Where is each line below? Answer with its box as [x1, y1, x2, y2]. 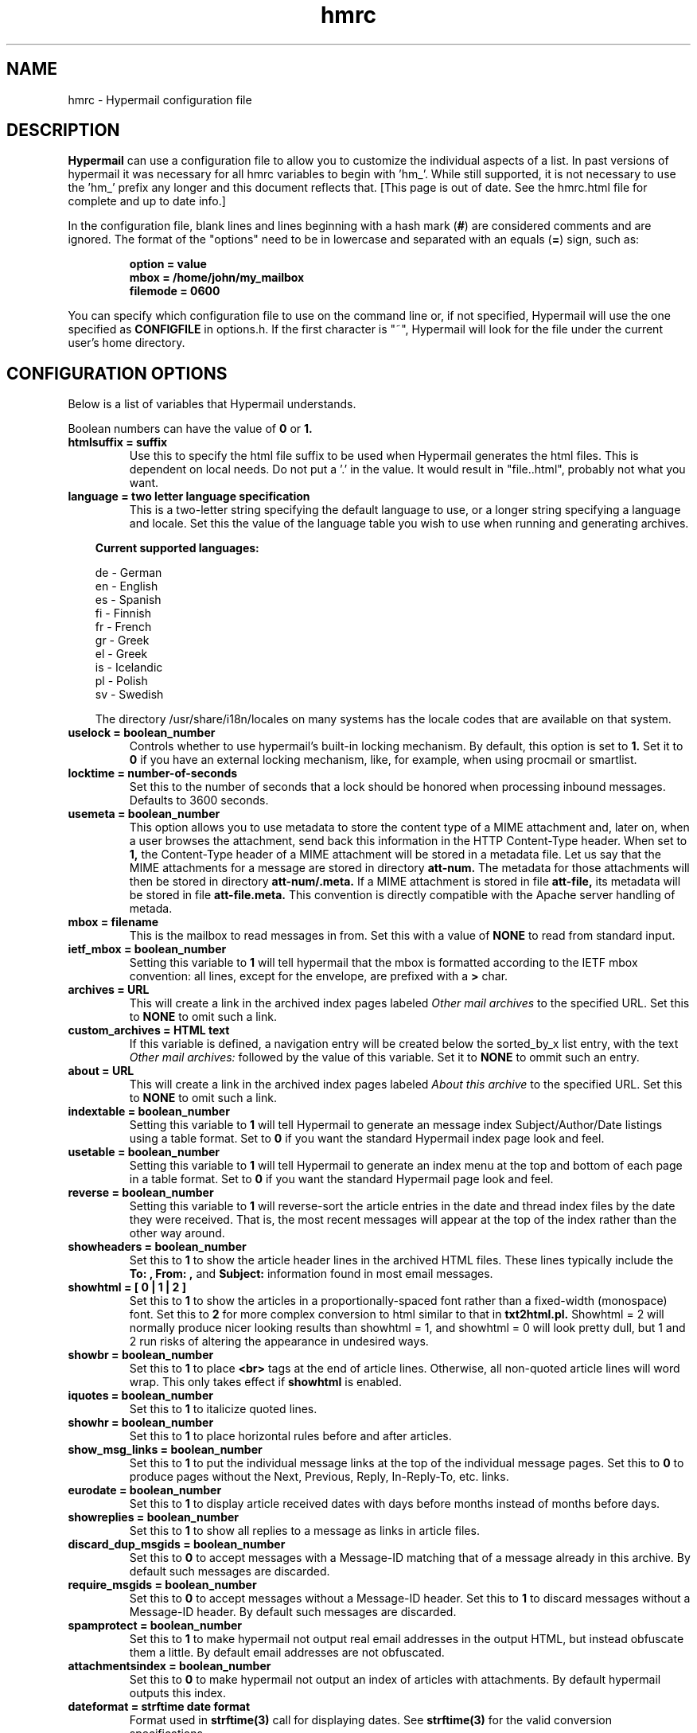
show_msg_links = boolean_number [68, 1443, 263, 1457]
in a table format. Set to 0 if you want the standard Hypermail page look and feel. [129, 1172, 554, 1186]
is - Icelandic [95, 660, 163, 675]
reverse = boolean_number [68, 1186, 214, 1200]
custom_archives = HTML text [68, 1023, 230, 1038]
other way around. [129, 1226, 225, 1240]
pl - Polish [95, 674, 148, 688]
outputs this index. [129, 1686, 227, 1700]
